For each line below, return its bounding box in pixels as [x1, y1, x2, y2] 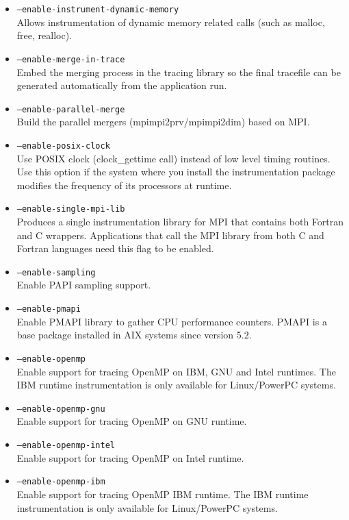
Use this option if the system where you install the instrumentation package [16, 164, 335, 179]
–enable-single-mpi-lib [16, 204, 125, 214]
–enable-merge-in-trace [16, 54, 125, 64]
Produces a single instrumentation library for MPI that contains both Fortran [16, 214, 344, 229]
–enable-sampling [16, 267, 96, 277]
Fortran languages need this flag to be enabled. [16, 241, 214, 256]
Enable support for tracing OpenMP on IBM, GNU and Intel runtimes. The [16, 364, 336, 378]
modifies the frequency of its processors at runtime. [16, 177, 232, 192]
